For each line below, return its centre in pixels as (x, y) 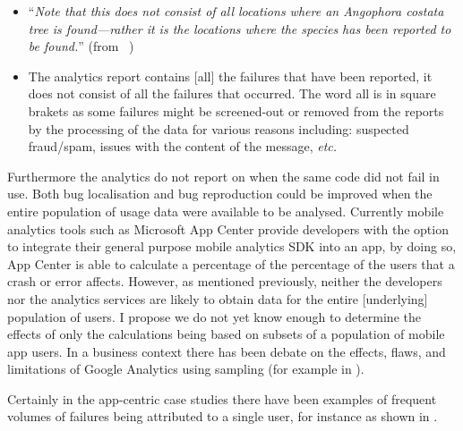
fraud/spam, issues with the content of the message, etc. (183, 146)
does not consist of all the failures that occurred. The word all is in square (232, 93)
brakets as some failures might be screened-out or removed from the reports (236, 110)
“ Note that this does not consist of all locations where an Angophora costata (236, 11)
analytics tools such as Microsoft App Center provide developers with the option (228, 228)
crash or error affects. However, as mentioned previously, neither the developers (225, 281)
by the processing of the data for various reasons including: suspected (219, 128)
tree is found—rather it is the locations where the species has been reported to (240, 28)
